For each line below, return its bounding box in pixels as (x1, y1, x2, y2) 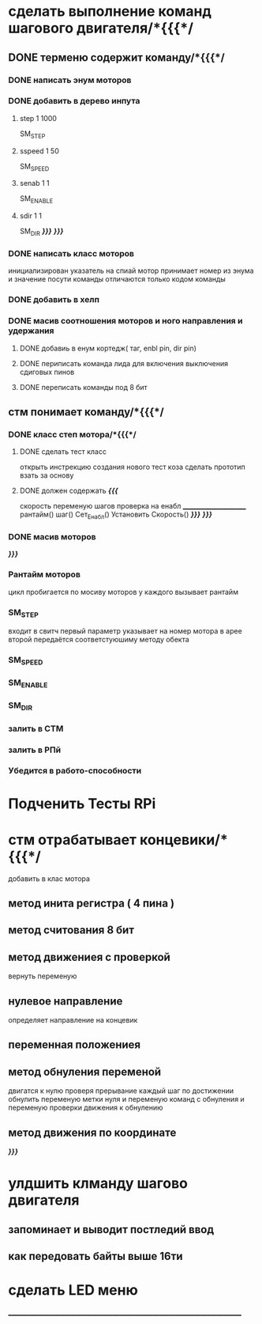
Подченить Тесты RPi (8, 794, 156, 812)
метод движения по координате (8, 1125, 177, 1139)
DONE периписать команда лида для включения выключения (19, 358, 229, 368)
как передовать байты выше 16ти (8, 1249, 183, 1263)
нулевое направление (8, 994, 123, 1008)
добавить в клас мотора (8, 873, 91, 883)
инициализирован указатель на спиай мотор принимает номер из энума (8, 266, 254, 275)
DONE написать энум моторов (8, 74, 132, 85)
